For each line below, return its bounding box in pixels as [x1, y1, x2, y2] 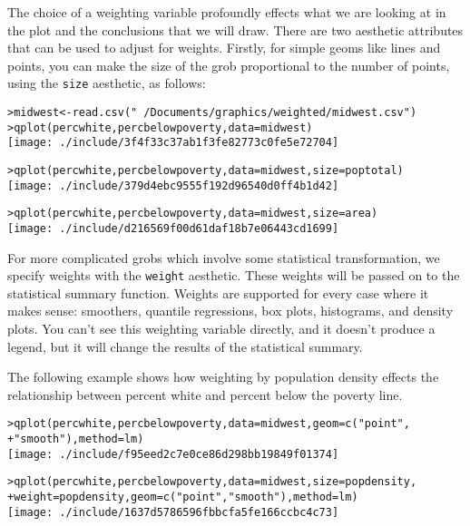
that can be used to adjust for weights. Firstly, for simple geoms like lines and [7, 38, 441, 57]
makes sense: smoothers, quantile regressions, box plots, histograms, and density [7, 301, 454, 320]
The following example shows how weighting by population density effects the [7, 367, 439, 386]
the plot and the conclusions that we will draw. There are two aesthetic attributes [7, 20, 464, 39]
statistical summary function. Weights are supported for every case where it [7, 283, 429, 302]
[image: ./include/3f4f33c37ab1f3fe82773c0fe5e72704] [7, 136, 339, 150]
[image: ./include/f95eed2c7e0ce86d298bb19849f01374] [7, 447, 339, 461]
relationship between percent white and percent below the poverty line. [7, 385, 403, 404]
